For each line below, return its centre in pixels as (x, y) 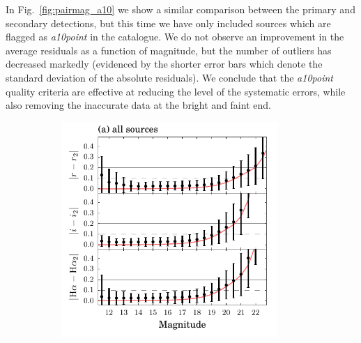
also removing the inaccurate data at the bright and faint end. (138, 105)
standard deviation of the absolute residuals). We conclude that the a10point (169, 77)
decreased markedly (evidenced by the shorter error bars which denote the (164, 64)
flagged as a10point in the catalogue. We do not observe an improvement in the (175, 37)
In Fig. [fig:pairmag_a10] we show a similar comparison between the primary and (180, 9)
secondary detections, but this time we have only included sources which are (168, 23)
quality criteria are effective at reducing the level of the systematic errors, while (176, 91)
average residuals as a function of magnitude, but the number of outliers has (169, 50)
